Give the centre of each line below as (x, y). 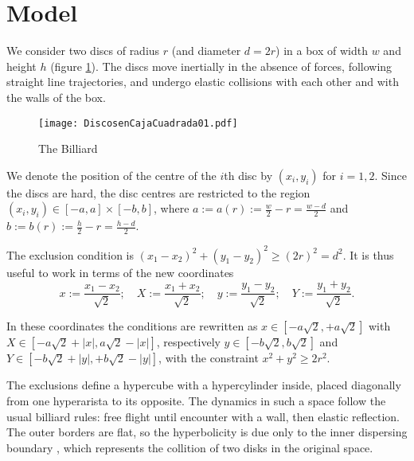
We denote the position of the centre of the (111, 175)
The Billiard (68, 148)
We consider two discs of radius (83, 51)
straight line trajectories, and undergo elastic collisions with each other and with (203, 82)
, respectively (188, 342)
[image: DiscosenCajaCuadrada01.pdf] (138, 123)
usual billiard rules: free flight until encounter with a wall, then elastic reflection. (203, 416)
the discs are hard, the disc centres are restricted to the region (158, 192)
